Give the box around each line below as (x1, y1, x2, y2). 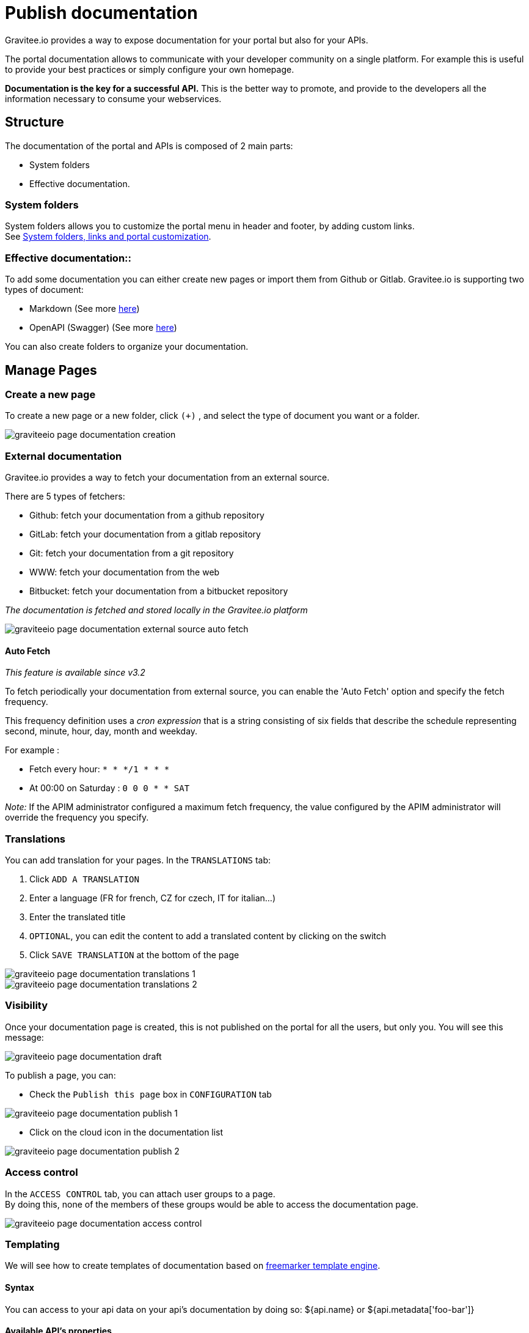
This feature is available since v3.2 (5, 667, 145, 678)
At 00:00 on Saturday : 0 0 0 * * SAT (29, 783, 190, 794)
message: (5, 1032, 44, 1043)
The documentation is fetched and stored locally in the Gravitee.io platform (5, 605, 308, 616)
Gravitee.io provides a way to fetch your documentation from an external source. (5, 472, 330, 483)
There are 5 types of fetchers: (5, 491, 125, 502)
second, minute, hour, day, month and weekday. (5, 726, 198, 737)
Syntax (5, 1282, 34, 1293)
